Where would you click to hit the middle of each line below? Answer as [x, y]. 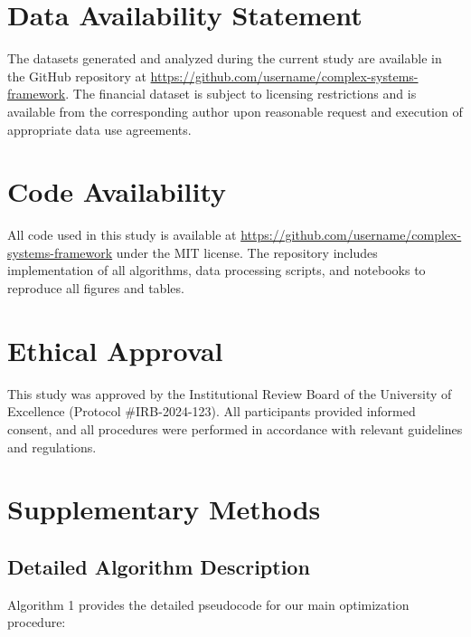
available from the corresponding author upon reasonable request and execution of [235, 111]
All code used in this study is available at [122, 235]
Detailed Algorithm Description [159, 566]
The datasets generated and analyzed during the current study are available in [225, 58]
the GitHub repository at [77, 76]
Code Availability [117, 191]
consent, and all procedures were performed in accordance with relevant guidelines [235, 428]
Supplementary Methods [164, 509]
